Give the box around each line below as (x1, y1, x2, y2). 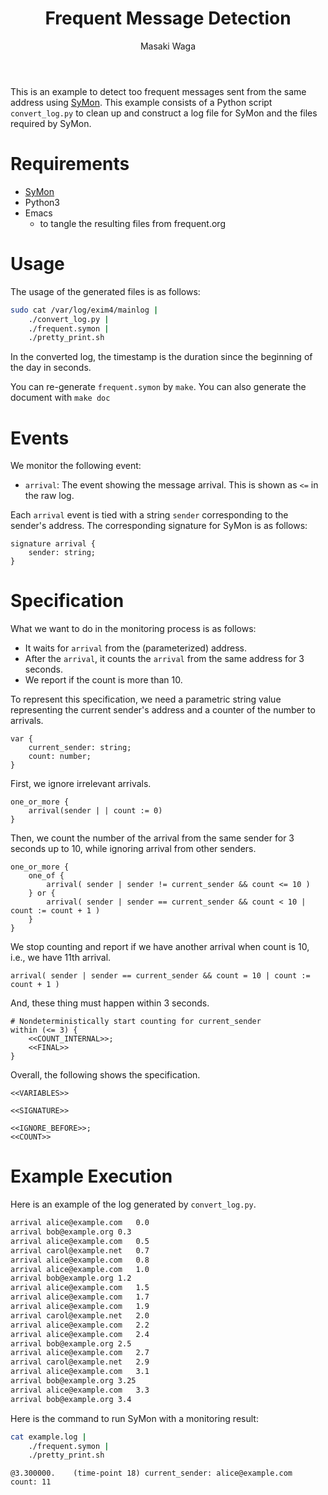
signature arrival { (10, 539, 97, 549)
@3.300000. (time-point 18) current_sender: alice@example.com (10, 1468, 293, 1479)
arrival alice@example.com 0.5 (10, 1236, 150, 1246)
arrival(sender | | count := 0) (28, 806, 163, 816)
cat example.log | (10, 1432, 87, 1442)
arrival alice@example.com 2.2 (10, 1320, 150, 1330)
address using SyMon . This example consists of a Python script (10, 96, 273, 108)
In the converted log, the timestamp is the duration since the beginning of (10, 351, 313, 363)
